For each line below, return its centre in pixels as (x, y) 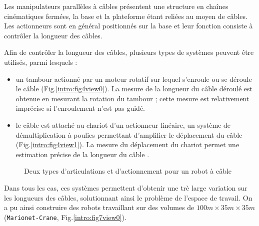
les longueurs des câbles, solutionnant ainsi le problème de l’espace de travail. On (128, 197)
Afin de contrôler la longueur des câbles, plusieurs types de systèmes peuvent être (129, 52)
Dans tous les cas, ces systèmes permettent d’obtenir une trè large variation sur (126, 187)
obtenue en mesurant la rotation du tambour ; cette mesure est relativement (132, 98)
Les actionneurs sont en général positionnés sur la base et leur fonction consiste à (128, 26)
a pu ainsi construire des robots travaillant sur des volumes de (99, 207)
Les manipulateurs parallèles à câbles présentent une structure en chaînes (116, 6)
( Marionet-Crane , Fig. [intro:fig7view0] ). (65, 217)
